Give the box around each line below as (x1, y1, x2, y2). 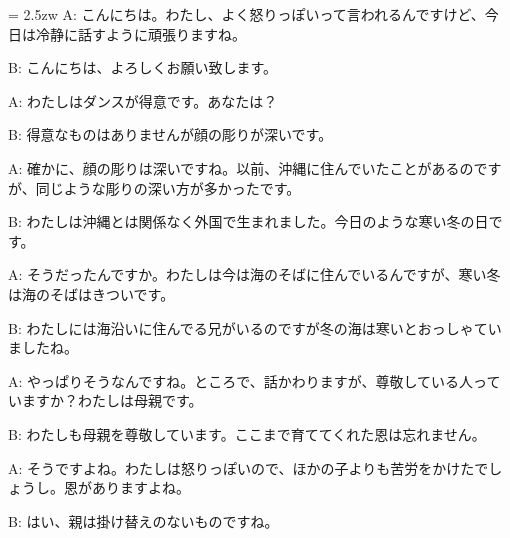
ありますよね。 (91, 477, 190, 498)
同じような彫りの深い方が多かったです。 (35, 177, 301, 198)
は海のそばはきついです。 (8, 283, 175, 304)
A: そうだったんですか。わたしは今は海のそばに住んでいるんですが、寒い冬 (8, 264, 501, 285)
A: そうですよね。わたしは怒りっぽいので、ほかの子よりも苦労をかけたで (8, 457, 489, 478)
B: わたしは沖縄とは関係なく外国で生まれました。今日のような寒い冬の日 (8, 211, 489, 232)
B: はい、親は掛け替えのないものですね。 (8, 510, 279, 531)
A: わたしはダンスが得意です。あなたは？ (8, 90, 278, 111)
